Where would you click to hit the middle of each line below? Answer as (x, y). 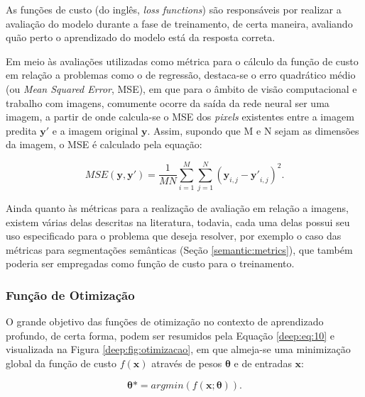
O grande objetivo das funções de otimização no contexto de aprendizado (165, 321)
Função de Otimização (70, 295)
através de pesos (187, 363)
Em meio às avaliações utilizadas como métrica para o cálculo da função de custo (182, 61)
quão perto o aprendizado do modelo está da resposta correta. (141, 37)
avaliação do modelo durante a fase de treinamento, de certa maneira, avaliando (179, 23)
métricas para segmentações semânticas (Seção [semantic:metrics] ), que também (179, 249)
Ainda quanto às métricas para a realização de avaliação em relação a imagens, (177, 208)
